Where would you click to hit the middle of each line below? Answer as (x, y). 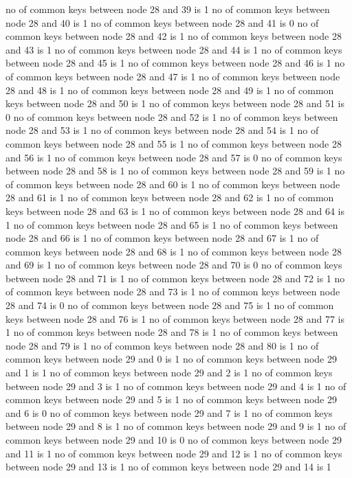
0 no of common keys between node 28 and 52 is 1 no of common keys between (172, 116)
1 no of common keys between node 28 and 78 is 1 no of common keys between (172, 332)
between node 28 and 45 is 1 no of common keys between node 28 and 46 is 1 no (175, 63)
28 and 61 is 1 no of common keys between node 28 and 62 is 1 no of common (170, 197)
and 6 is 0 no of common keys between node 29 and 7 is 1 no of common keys (169, 412)
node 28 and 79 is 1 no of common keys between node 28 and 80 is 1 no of (162, 345)
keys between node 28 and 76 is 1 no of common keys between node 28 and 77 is (175, 318)
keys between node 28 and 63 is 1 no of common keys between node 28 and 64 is (175, 210)
